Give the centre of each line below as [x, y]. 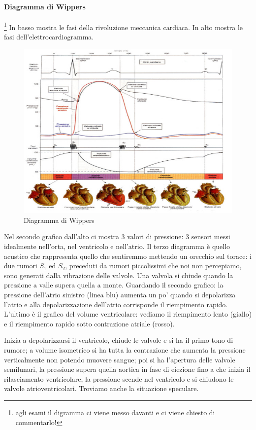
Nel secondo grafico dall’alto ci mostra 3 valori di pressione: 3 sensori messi [117, 236]
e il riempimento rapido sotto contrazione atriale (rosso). [89, 323]
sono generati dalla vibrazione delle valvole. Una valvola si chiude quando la [119, 275]
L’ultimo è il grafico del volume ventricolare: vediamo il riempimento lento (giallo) [128, 314]
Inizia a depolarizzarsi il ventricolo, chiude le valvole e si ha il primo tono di [119, 340]
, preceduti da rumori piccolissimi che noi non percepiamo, [153, 266]
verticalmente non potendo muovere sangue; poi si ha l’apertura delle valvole [120, 359]
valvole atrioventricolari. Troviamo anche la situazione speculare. [101, 388]
